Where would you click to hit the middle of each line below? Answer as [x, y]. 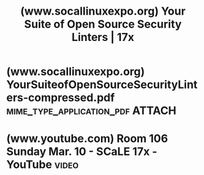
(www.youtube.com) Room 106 [87, 139]
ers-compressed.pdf [61, 98]
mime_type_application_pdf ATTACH [91, 111]
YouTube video [43, 165]
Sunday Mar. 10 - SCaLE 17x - [82, 152]
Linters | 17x [103, 37]
